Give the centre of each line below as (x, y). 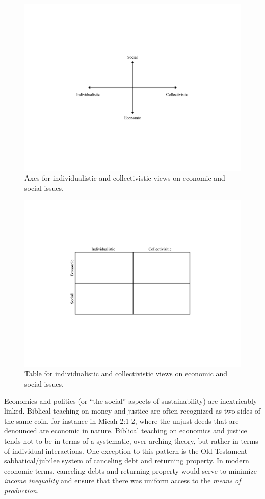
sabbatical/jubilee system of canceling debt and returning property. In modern (127, 461)
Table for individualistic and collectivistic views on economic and (126, 374)
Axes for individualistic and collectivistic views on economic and (125, 178)
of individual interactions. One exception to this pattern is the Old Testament (126, 450)
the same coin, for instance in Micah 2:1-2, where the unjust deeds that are (122, 420)
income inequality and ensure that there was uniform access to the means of (123, 480)
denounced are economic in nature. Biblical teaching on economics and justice (126, 431)
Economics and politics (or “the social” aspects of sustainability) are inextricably (131, 401)
